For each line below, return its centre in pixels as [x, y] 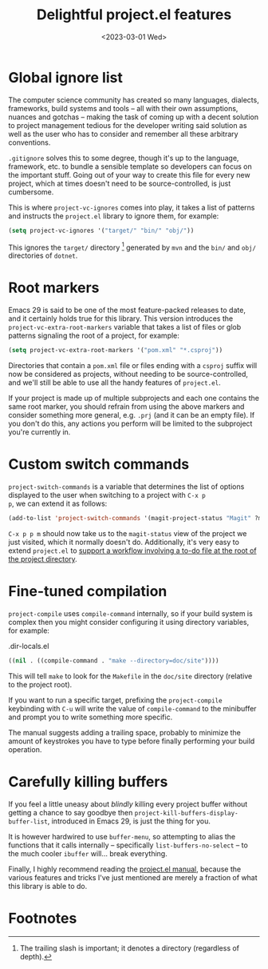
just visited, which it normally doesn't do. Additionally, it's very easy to [124, 542]
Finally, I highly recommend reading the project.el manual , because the [125, 869]
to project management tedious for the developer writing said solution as [128, 125]
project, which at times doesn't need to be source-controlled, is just [120, 183]
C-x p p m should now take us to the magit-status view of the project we [128, 533]
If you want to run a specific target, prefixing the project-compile [115, 700]
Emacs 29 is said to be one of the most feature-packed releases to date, [127, 310]
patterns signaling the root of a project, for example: [94, 336]
